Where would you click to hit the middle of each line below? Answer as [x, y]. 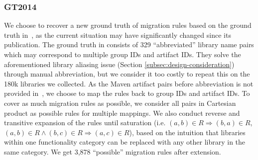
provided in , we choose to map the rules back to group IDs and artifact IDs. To [127, 93]
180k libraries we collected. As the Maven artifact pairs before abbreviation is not [129, 83]
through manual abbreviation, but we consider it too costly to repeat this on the [127, 74]
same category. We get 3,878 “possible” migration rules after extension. [113, 151]
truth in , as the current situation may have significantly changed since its [118, 35]
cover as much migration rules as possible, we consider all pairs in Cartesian [120, 103]
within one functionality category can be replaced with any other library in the [125, 142]
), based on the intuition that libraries [187, 132]
